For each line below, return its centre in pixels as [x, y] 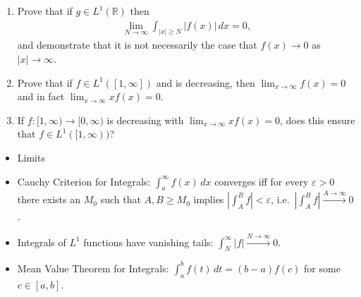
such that [121, 199]
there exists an [49, 199]
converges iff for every [262, 181]
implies [209, 199]
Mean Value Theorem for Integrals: [93, 268]
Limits [31, 158]
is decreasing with [145, 120]
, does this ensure [317, 120]
